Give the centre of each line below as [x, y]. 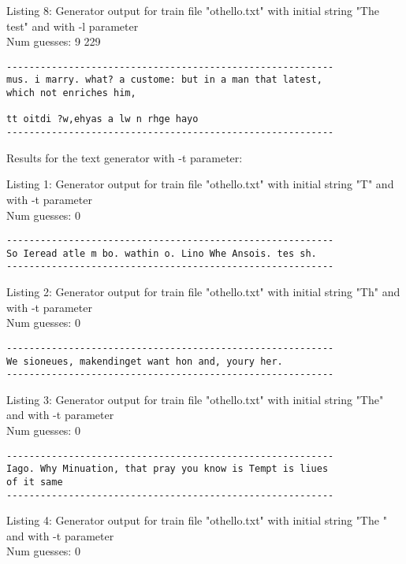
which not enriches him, [71, 93]
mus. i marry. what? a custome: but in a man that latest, [164, 80]
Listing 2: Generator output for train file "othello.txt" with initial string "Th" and [203, 292]
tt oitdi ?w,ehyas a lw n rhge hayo [102, 119]
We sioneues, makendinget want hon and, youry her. [145, 361]
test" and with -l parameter [73, 26]
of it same [35, 482]
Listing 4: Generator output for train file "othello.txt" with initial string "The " [197, 520]
